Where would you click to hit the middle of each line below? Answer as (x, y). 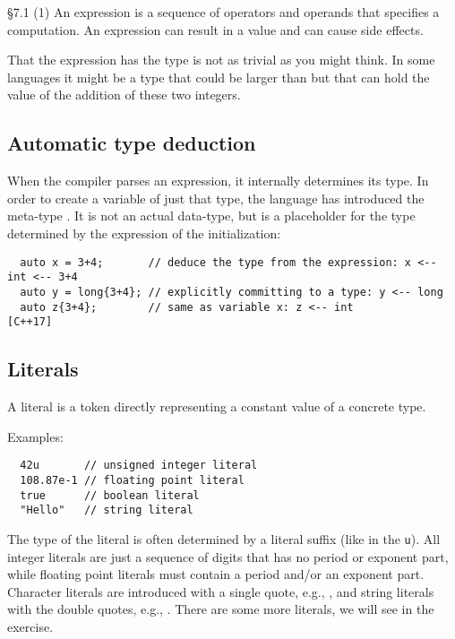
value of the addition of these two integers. (124, 95)
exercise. (30, 626)
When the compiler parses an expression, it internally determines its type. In (218, 181)
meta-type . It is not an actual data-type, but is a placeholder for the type (211, 216)
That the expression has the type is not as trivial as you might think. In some (221, 60)
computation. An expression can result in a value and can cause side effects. (215, 29)
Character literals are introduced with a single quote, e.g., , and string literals (221, 591)
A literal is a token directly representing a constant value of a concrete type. (217, 406)
